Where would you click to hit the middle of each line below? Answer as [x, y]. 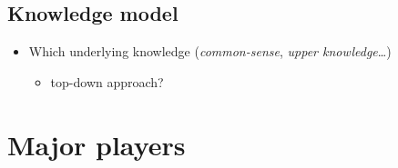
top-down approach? [107, 81]
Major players [97, 144]
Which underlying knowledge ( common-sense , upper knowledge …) [210, 51]
